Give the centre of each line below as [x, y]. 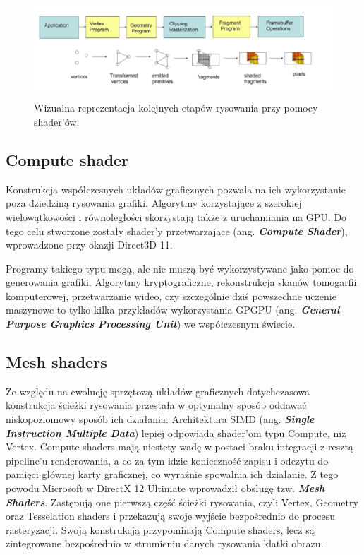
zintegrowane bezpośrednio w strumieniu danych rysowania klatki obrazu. [165, 543]
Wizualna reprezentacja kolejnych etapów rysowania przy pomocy [176, 108]
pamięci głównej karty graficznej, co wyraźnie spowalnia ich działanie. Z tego [172, 474]
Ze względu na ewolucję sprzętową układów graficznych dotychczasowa [158, 391]
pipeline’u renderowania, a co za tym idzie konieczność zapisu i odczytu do [167, 460]
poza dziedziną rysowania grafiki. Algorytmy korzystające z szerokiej [154, 203]
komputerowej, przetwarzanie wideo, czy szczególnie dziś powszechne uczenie [171, 296]
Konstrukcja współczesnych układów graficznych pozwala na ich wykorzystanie [176, 189]
